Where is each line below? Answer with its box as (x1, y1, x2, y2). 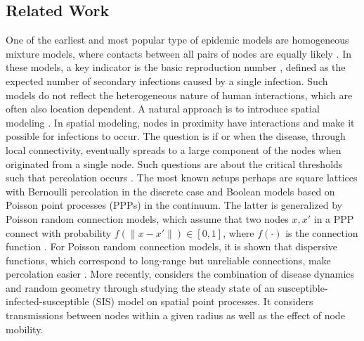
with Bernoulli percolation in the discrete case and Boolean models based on (6, 184, 335, 198)
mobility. (6, 321, 44, 336)
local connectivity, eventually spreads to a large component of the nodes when (6, 142, 342, 157)
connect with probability (6, 225, 112, 240)
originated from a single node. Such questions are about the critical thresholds (6, 156, 343, 171)
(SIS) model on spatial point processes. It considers (92, 294, 313, 309)
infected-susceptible (6, 294, 89, 309)
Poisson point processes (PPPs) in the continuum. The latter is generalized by (6, 198, 342, 212)
